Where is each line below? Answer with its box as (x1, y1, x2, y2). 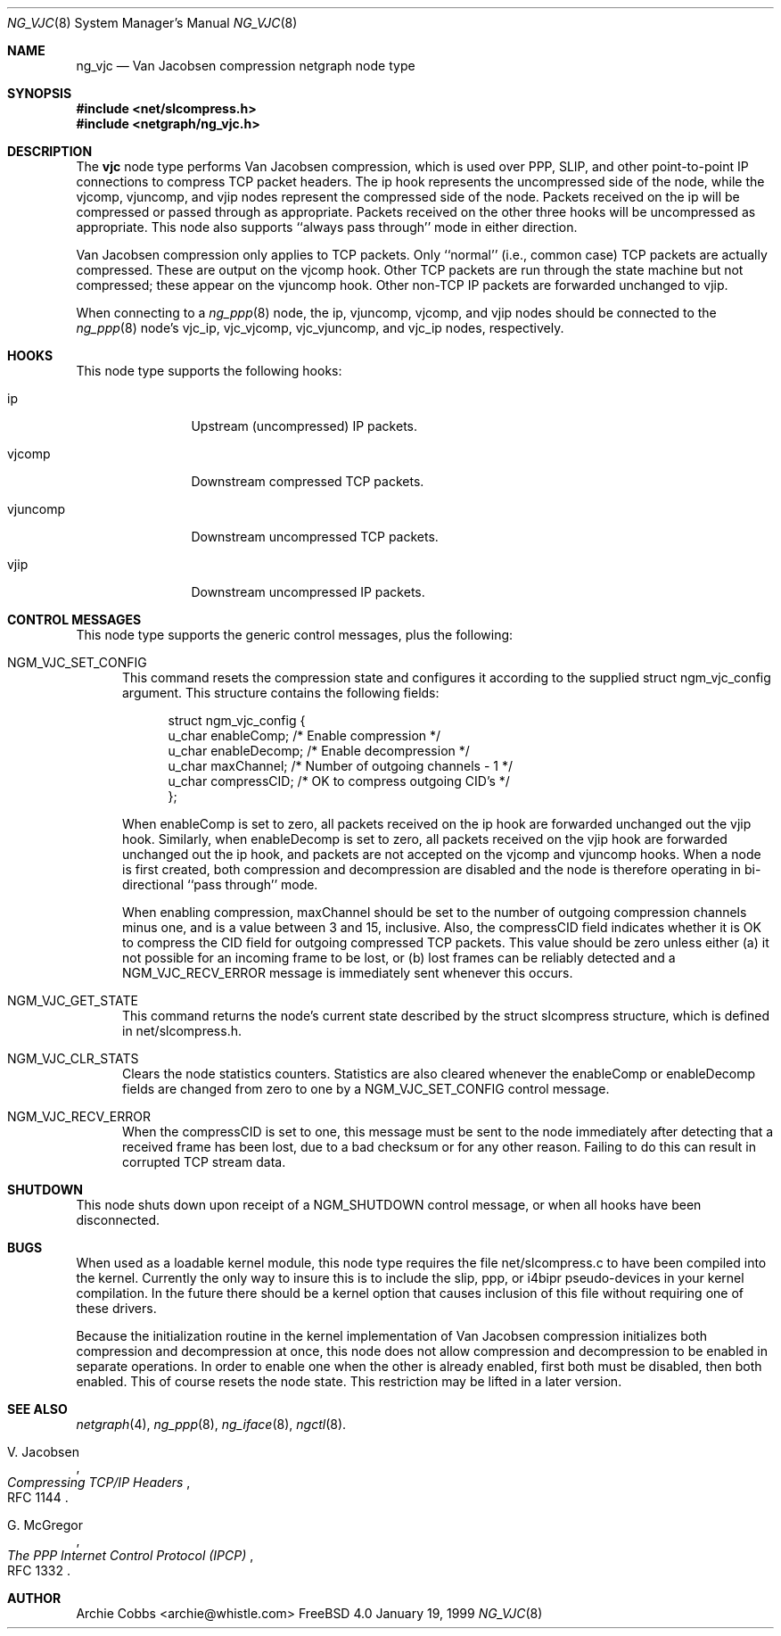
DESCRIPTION (7, 144, 93, 159)
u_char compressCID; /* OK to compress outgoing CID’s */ (168, 773, 510, 789)
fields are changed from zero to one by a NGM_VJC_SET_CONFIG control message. (122, 1081, 610, 1096)
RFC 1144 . (7, 1490, 69, 1505)
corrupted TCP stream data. (122, 1154, 286, 1169)
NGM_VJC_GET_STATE (7, 993, 138, 1008)
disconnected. (76, 1212, 160, 1227)
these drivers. (76, 1301, 157, 1316)
